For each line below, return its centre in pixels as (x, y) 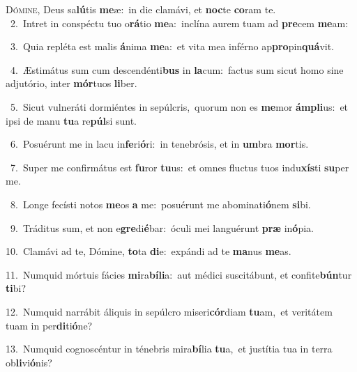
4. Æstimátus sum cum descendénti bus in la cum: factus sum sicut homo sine (177, 69)
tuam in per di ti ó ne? (49, 325)
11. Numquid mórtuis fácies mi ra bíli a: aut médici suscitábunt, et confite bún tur (179, 274)
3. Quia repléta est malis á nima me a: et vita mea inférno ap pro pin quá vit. (172, 46)
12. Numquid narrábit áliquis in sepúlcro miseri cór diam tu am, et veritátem (169, 311)
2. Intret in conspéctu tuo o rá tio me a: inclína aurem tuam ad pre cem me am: (179, 23)
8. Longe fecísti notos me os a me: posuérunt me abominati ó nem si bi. (160, 204)
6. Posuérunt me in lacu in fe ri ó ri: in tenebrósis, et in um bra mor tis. (159, 144)
